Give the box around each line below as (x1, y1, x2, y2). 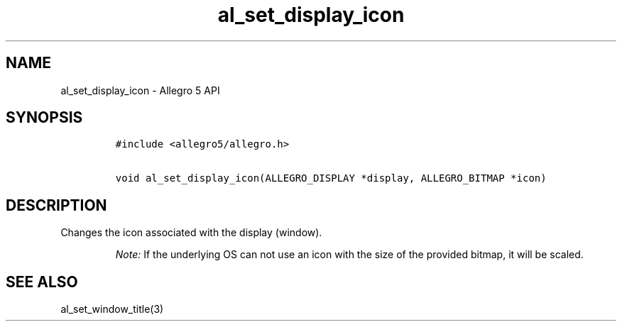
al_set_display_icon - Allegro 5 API (60, 84, 220, 96)
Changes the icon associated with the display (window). (60, 226, 322, 239)
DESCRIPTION (6, 196, 107, 214)
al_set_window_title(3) (60, 303, 164, 316)
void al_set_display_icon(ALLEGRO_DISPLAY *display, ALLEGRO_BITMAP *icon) (115, 172, 547, 184)
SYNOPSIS (6, 109, 83, 127)
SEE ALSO (6, 272, 78, 291)
